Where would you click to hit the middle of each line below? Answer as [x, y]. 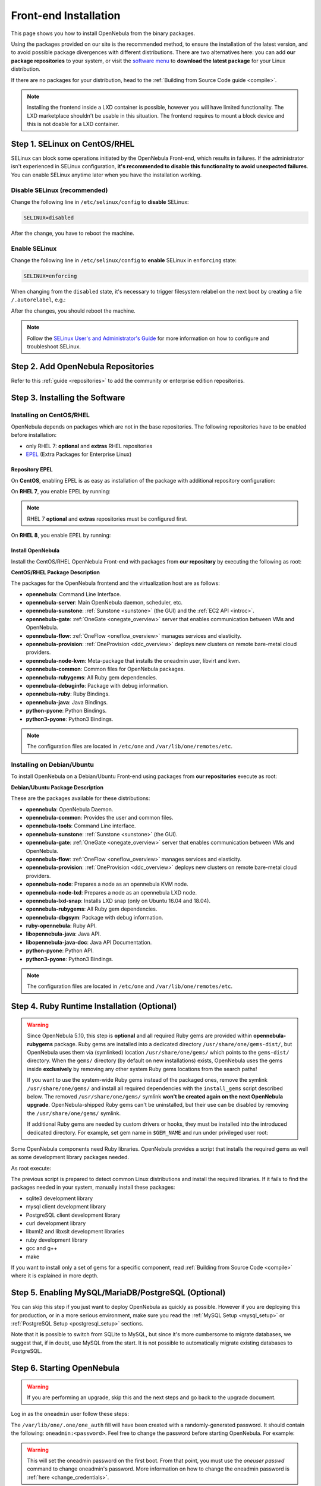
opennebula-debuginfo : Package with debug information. [97, 685]
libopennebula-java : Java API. [63, 934]
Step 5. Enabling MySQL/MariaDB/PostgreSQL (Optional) [118, 1293]
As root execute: [31, 1168]
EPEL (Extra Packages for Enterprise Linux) [79, 454]
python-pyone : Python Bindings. [66, 711]
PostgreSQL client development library [73, 1215]
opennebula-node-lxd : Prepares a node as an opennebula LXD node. [111, 892]
